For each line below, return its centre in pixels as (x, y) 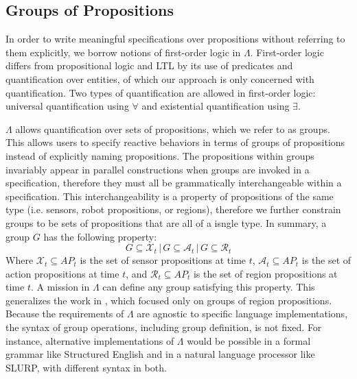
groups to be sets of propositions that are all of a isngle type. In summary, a (166, 222)
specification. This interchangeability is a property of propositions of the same (170, 196)
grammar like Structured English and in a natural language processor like (160, 354)
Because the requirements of (65, 314)
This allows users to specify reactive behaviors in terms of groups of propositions (175, 142)
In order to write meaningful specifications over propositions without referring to (175, 39)
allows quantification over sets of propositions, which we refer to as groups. (173, 129)
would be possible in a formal (249, 340)
